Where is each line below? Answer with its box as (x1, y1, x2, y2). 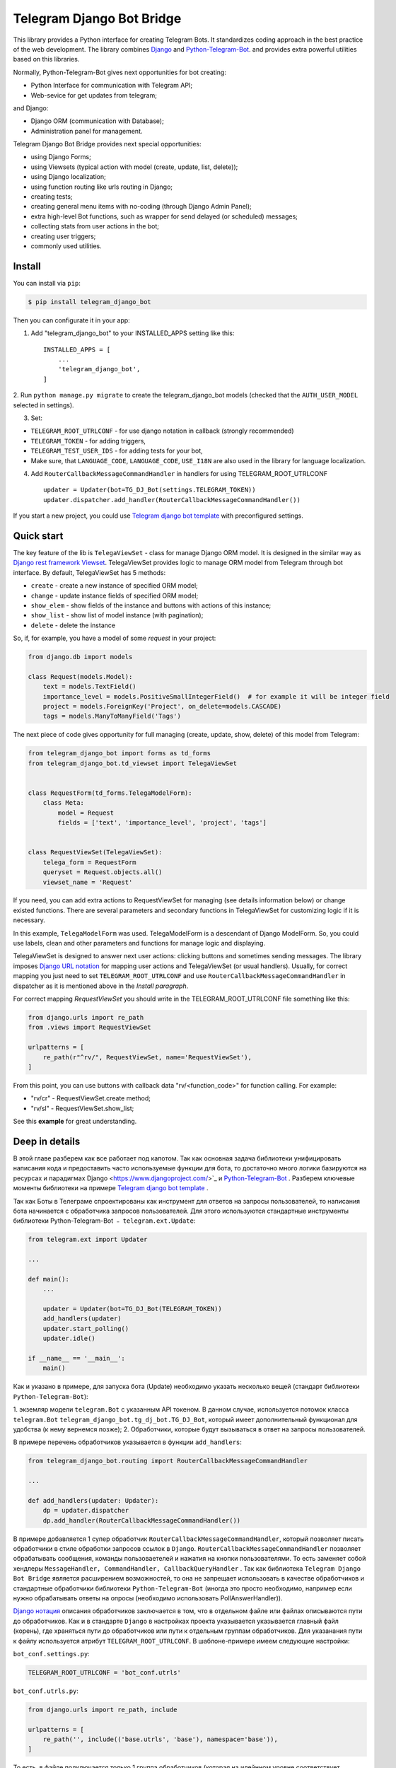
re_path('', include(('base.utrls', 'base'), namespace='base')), (42, 1735, 279, 1743)
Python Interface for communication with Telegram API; (30, 81, 193, 90)
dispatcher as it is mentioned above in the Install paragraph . (13, 982, 189, 990)
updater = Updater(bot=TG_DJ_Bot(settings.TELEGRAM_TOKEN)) (43, 486, 256, 494)
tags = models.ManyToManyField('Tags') (42, 712, 182, 721)
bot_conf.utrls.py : (13, 1687, 79, 1695)
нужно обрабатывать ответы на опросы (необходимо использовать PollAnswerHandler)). (13, 1594, 283, 1602)
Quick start (13, 530, 64, 542)
